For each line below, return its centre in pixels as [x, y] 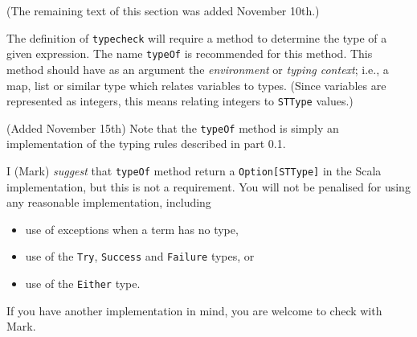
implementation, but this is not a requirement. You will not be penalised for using [208, 186]
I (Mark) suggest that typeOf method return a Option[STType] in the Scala [194, 171]
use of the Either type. [83, 284]
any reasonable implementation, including [109, 202]
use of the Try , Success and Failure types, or [140, 256]
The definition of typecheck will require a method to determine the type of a [197, 37]
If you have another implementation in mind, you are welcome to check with [194, 310]
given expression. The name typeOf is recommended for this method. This [190, 53]
